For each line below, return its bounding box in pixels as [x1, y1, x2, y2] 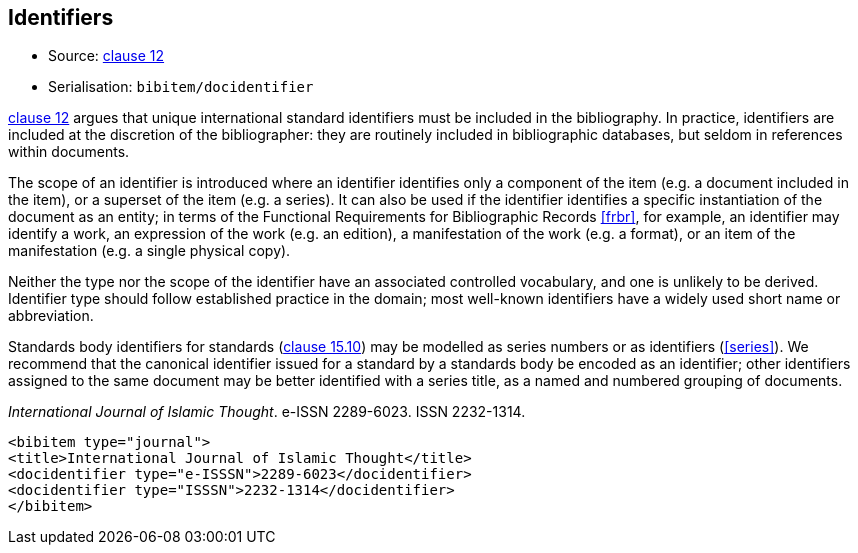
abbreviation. [8, 307, 94, 325]
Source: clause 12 [48, 47, 165, 65]
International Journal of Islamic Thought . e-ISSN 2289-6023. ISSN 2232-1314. [8, 403, 526, 421]
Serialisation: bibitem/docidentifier [48, 78, 314, 96]
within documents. [8, 143, 130, 161]
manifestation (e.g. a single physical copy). [8, 242, 291, 260]
